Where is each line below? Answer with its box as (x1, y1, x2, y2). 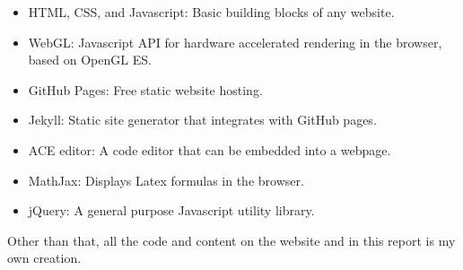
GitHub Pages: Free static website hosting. (28, 80, 263, 99)
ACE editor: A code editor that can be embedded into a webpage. (28, 140, 391, 159)
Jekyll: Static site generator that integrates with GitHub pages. (28, 110, 377, 129)
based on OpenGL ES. (28, 50, 152, 69)
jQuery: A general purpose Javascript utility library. (28, 201, 315, 220)
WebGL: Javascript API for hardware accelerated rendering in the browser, (28, 32, 442, 51)
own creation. (7, 248, 82, 267)
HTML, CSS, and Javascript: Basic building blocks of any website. (28, 3, 395, 21)
